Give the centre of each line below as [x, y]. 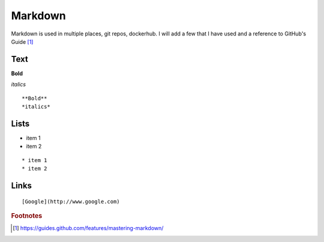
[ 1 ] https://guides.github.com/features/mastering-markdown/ [88, 228]
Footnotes [27, 216]
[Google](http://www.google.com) [71, 201]
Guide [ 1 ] [22, 41]
